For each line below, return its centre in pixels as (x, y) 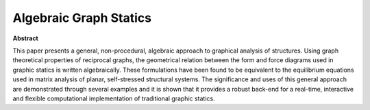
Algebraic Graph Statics (82, 18)
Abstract (26, 38)
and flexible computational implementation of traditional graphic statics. (114, 98)
